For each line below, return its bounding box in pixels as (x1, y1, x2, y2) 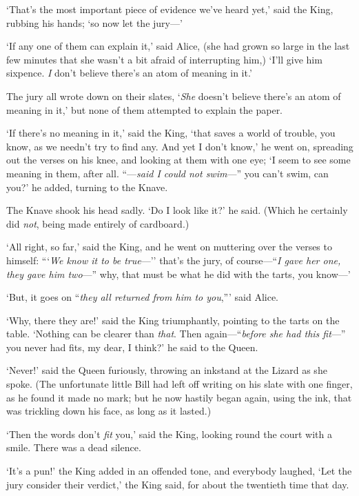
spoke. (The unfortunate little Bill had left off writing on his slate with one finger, (6, 377, 353, 391)
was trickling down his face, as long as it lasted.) (6, 404, 212, 418)
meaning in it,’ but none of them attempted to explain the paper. (6, 102, 283, 117)
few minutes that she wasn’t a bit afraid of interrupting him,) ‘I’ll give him (6, 52, 322, 66)
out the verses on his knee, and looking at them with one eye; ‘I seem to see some (6, 152, 351, 167)
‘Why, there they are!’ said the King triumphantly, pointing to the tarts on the (6, 313, 340, 327)
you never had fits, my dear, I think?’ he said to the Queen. (6, 339, 258, 354)
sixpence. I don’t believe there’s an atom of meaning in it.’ (6, 66, 252, 80)
